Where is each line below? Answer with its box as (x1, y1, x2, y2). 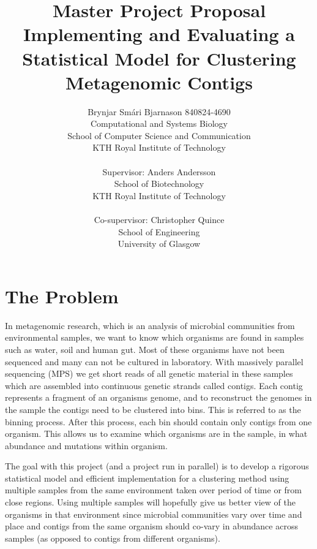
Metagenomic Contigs (65, 69, 253, 94)
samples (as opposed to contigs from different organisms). (5, 531, 220, 544)
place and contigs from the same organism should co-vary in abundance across (5, 520, 298, 532)
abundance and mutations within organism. (5, 439, 168, 452)
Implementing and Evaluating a (23, 21, 295, 47)
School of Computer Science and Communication (67, 129, 251, 142)
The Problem (5, 283, 119, 308)
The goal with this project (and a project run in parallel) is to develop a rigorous (5, 460, 309, 472)
